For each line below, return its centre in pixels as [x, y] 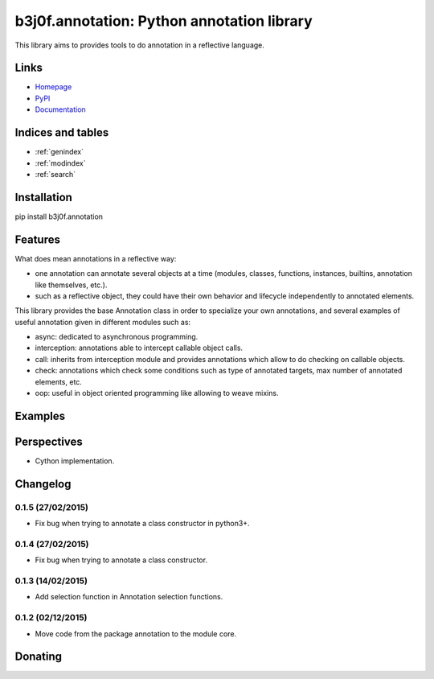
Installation [43, 197]
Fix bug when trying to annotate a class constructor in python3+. [142, 524]
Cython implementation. [75, 461]
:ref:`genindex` [59, 152]
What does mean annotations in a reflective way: [96, 258]
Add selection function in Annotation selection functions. [129, 597]
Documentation [60, 109]
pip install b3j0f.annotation [59, 216]
